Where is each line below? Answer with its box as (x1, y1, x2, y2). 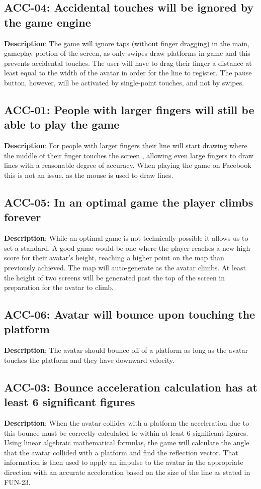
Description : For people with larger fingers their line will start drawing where (4, 140, 247, 151)
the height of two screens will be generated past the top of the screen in (4, 272, 225, 282)
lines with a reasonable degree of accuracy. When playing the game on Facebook (4, 160, 251, 170)
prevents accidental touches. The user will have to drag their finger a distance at (4, 57, 252, 68)
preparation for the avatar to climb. (4, 282, 114, 292)
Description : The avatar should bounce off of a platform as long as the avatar (4, 345, 248, 355)
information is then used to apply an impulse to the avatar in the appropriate (4, 457, 243, 467)
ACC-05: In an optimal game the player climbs (4, 194, 253, 210)
